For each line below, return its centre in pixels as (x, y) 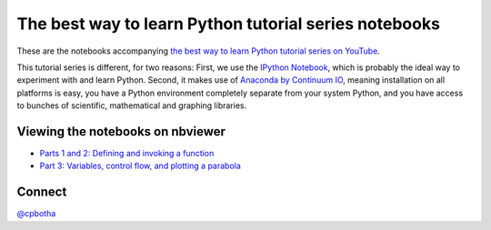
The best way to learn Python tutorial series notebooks (229, 24)
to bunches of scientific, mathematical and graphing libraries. (132, 105)
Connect (42, 192)
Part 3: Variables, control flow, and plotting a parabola (140, 166)
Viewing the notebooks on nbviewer (121, 131)
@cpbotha (36, 214)
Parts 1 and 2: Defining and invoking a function (127, 154)
